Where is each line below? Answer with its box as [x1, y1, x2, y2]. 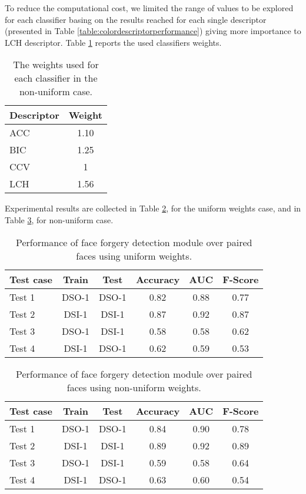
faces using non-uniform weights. [66, 380, 201, 394]
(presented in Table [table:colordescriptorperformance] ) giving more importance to [5, 25, 301, 37]
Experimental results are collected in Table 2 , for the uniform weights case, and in [5, 202, 301, 214]
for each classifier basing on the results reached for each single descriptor [5, 13, 267, 25]
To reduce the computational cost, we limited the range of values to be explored [5, 2, 294, 14]
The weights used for [13, 58, 99, 72]
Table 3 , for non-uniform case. [5, 213, 114, 226]
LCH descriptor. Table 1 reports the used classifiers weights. [5, 36, 222, 48]
